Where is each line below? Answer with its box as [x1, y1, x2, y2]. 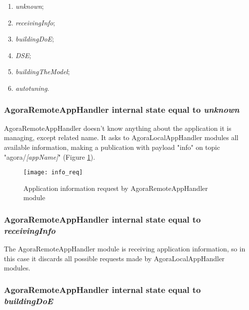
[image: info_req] [23, 169, 83, 176]
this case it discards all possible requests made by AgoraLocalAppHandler [4, 253, 225, 263]
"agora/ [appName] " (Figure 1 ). [4, 151, 96, 162]
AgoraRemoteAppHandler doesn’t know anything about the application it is [4, 123, 231, 133]
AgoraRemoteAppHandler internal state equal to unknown [4, 103, 240, 116]
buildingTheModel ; [15, 66, 70, 77]
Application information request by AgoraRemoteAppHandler [23, 183, 208, 193]
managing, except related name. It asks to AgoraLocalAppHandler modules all [4, 132, 239, 143]
